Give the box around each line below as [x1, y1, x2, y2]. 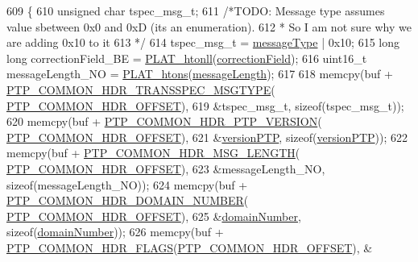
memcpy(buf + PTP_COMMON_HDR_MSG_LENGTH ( [6, 144, 300, 161]
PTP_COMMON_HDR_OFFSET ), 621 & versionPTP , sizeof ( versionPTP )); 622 [6, 128, 408, 145]
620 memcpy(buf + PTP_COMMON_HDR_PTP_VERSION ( [6, 113, 322, 130]
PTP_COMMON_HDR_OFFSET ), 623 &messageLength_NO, [6, 160, 325, 177]
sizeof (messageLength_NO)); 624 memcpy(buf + [6, 176, 248, 193]
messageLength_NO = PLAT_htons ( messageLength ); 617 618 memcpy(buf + [6, 65, 393, 82]
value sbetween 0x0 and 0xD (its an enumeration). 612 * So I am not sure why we [6, 18, 412, 35]
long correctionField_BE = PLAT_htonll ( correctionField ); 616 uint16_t [6, 49, 367, 66]
